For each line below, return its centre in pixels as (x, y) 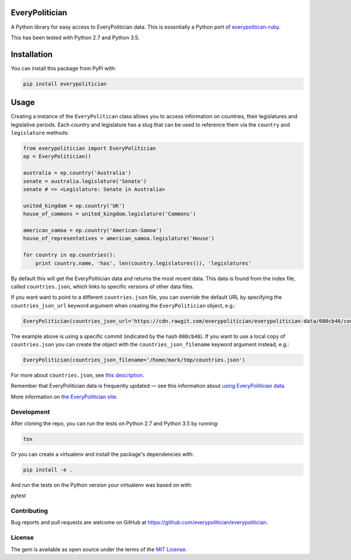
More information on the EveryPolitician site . (64, 397)
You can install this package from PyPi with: (63, 68)
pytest (18, 496)
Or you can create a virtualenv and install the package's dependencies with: (102, 454)
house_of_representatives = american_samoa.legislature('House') (119, 238)
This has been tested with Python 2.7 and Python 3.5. (75, 37)
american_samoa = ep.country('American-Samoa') (92, 230)
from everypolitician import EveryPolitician (90, 148)
